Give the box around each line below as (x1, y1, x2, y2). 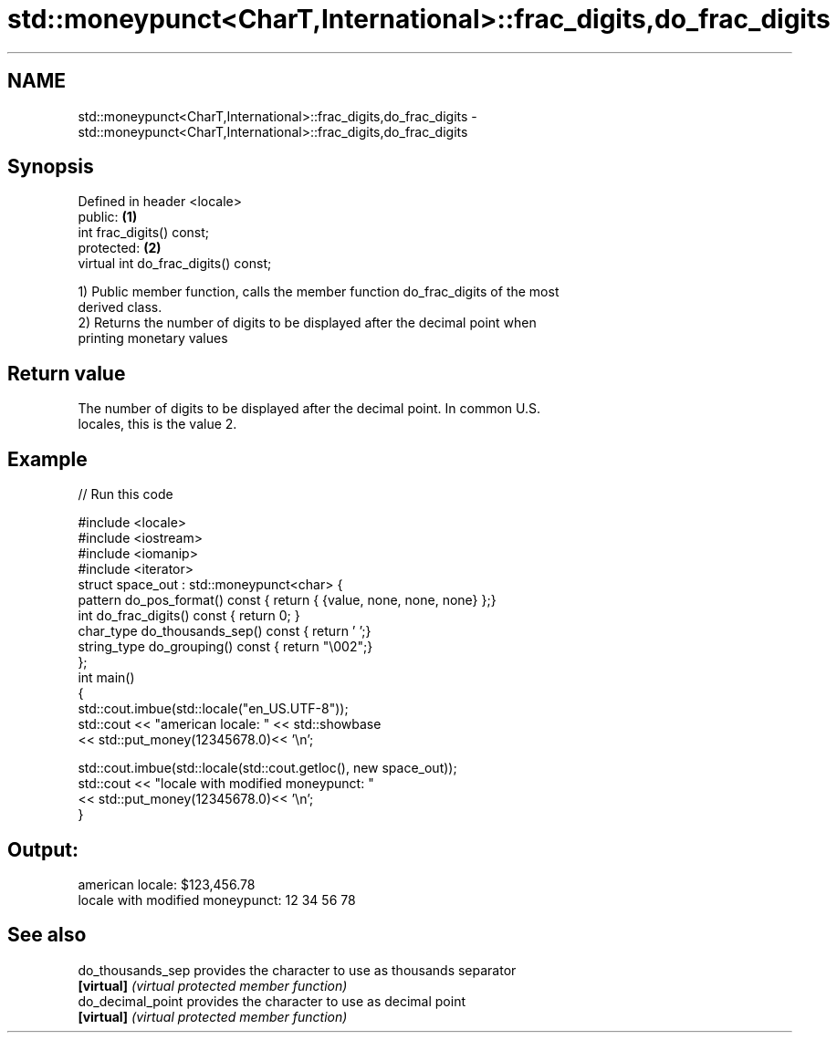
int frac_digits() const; (78, 224, 210, 241)
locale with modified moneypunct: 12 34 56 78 (78, 891, 356, 908)
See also (7, 923, 87, 947)
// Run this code (78, 486, 173, 503)
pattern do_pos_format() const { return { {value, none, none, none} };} (78, 592, 497, 608)
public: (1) (78, 209, 138, 225)
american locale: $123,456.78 (78, 876, 256, 892)
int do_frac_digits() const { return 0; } (78, 608, 300, 624)
